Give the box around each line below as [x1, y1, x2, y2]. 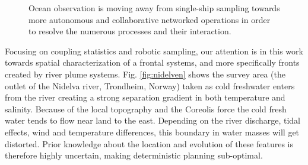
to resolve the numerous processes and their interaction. [28, 25, 231, 37]
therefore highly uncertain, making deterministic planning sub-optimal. [5, 149, 263, 161]
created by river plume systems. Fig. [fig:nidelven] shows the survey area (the [5, 67, 285, 80]
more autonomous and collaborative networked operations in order [28, 13, 271, 25]
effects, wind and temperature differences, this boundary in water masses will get [5, 125, 300, 138]
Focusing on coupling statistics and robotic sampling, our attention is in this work [5, 44, 303, 57]
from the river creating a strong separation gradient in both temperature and [5, 91, 285, 103]
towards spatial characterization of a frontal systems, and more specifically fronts [5, 56, 300, 69]
